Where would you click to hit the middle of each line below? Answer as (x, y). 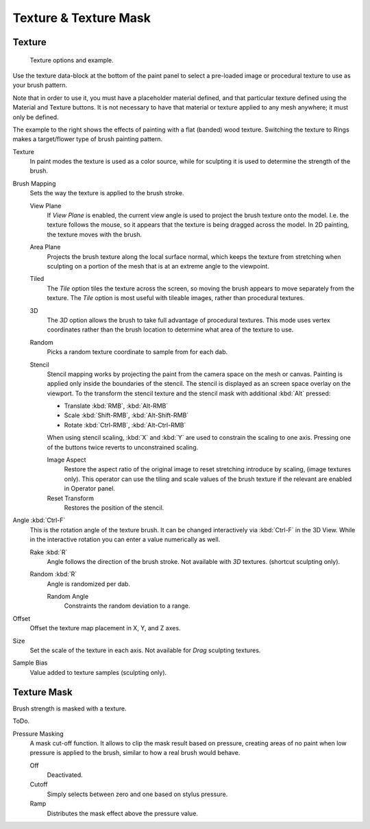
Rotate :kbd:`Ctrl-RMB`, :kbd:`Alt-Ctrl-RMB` (125, 425)
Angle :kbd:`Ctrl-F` (39, 520)
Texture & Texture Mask (82, 18)
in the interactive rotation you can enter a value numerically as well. (125, 540)
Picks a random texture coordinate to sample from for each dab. (137, 352)
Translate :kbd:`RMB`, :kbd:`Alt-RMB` (116, 406)
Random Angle (68, 597)
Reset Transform (70, 498)
